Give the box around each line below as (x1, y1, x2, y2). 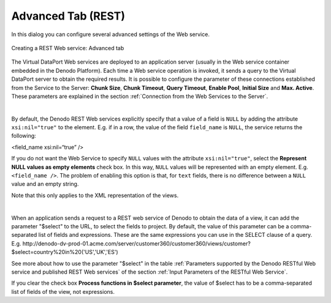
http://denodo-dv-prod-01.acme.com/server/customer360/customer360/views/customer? (22, 239, 251, 247)
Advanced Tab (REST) (11, 9, 126, 23)
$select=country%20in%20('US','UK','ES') (11, 249, 119, 256)
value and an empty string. (11, 181, 79, 188)
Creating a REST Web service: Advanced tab (11, 44, 124, 51)
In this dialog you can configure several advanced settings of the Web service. (11, 31, 210, 38)
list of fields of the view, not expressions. (11, 288, 115, 295)
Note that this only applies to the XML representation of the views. (11, 192, 179, 199)
